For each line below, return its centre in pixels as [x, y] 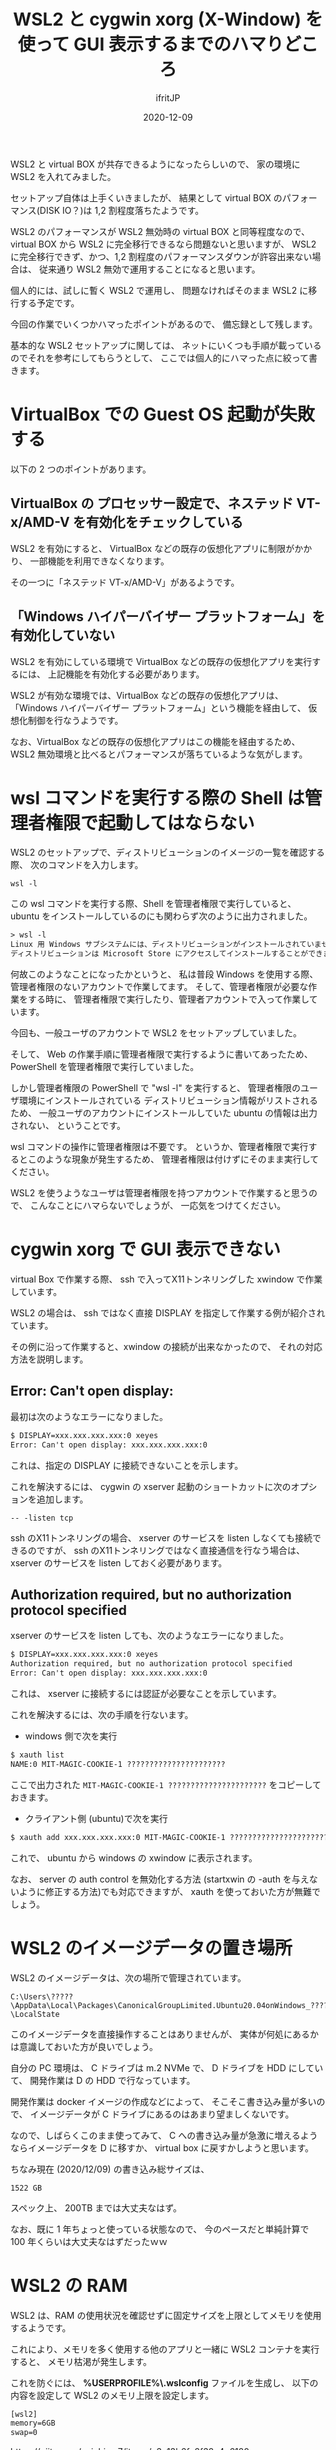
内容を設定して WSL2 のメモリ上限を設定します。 [112, 2395]
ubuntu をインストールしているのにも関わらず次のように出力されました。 [161, 916]
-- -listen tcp [42, 1518]
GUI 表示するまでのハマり [179, 44]
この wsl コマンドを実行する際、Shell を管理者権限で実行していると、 [153, 904]
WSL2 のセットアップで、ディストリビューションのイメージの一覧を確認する [168, 852]
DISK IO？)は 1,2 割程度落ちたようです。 [122, 210]
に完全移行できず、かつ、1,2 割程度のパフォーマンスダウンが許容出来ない [161, 256]
